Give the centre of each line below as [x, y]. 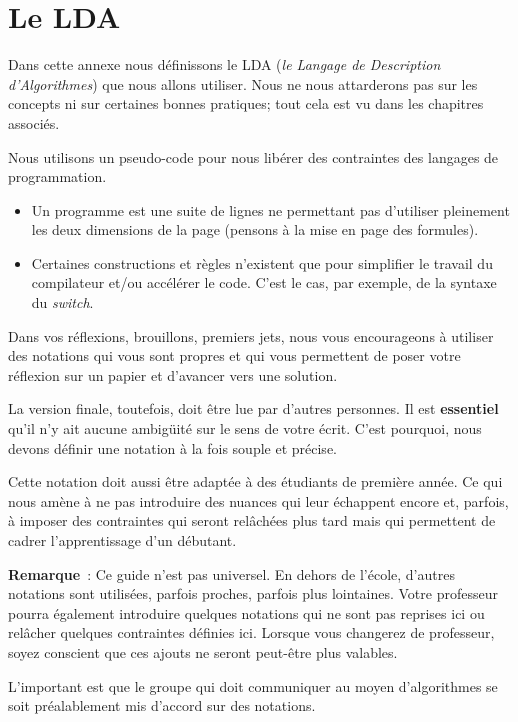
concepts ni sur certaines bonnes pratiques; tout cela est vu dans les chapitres [246, 103]
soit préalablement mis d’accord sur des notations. [162, 705]
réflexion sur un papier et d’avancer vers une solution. [173, 374]
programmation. [57, 176]
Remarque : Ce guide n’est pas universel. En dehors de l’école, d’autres [231, 573]
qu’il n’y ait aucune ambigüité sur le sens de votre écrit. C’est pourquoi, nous [245, 428]
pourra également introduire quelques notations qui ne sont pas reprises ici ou [246, 612]
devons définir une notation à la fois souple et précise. [172, 447]
